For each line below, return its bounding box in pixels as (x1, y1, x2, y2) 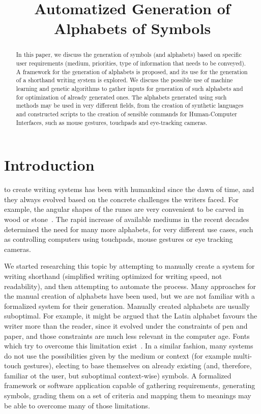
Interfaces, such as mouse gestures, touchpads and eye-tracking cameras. (16, 118, 208, 126)
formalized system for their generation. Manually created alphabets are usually (4, 300, 250, 311)
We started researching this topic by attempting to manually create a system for (4, 261, 255, 271)
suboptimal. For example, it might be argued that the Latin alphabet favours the (4, 310, 257, 321)
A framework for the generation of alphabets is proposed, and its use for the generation (16, 67, 248, 76)
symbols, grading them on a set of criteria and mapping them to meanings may (4, 390, 251, 401)
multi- (233, 350, 252, 361)
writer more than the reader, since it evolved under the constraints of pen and (4, 320, 248, 331)
